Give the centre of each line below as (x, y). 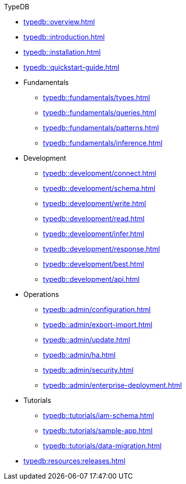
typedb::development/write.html (94, 203)
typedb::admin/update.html (87, 340)
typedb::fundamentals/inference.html (103, 143)
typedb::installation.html (62, 52)
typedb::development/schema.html (99, 188)
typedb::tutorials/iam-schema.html (99, 415)
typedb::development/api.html (91, 279)
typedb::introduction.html (64, 37)
